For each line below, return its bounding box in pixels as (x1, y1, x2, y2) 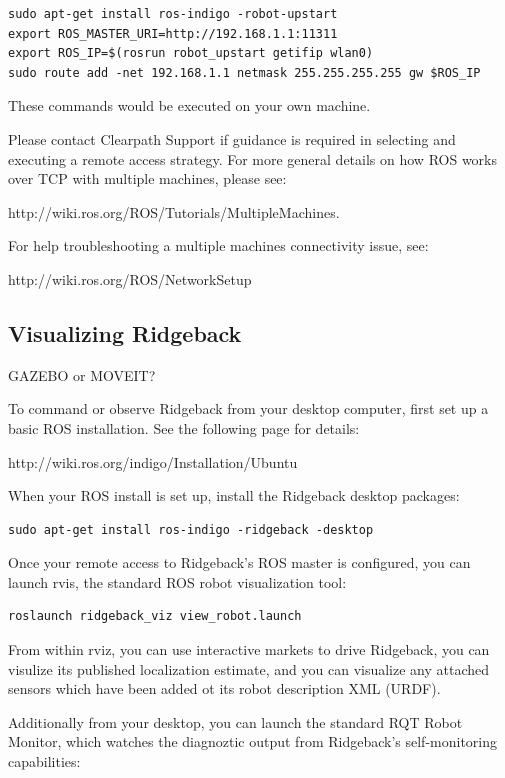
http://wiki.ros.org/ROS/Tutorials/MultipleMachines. (8, 201, 340, 222)
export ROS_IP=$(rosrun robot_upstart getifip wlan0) (8, 46, 374, 61)
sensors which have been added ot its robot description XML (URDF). (8, 678, 441, 699)
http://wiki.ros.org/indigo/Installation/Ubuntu (8, 451, 298, 472)
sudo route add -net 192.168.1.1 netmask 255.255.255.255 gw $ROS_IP (8, 65, 481, 80)
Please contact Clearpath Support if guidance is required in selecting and (8, 128, 456, 149)
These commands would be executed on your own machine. (8, 95, 371, 116)
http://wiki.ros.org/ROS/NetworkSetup (8, 268, 252, 289)
